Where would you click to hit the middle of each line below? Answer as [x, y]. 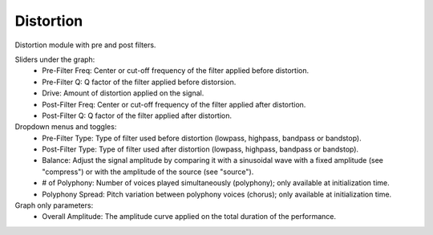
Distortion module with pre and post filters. [85, 45]
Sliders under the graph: [55, 59]
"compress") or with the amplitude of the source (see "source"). [148, 172]
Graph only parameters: [54, 205]
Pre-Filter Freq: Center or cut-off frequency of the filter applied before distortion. [175, 71]
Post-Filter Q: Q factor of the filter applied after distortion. [137, 115]
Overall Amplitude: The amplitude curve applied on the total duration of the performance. [189, 217]
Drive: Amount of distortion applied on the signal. [123, 93]
